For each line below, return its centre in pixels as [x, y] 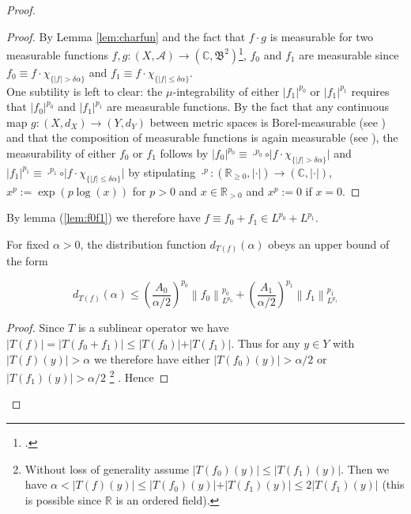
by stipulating [162, 171]
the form [27, 261]
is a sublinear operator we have [153, 327]
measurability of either [61, 153]
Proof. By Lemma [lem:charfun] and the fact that [126, 36]
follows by [184, 153]
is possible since [63, 499]
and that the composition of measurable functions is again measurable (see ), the [202, 137]
